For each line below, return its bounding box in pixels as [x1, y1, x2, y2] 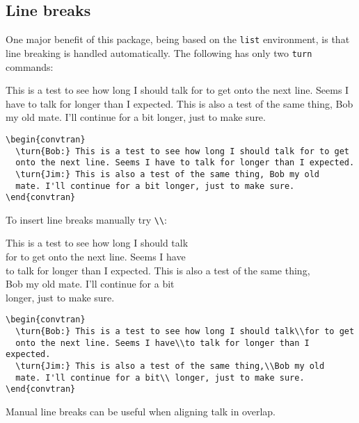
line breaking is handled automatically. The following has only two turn [6, 45, 312, 60]
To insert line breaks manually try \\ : [6, 212, 168, 226]
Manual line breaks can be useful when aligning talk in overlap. [6, 404, 276, 419]
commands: [6, 59, 54, 74]
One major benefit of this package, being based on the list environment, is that [6, 32, 350, 47]
